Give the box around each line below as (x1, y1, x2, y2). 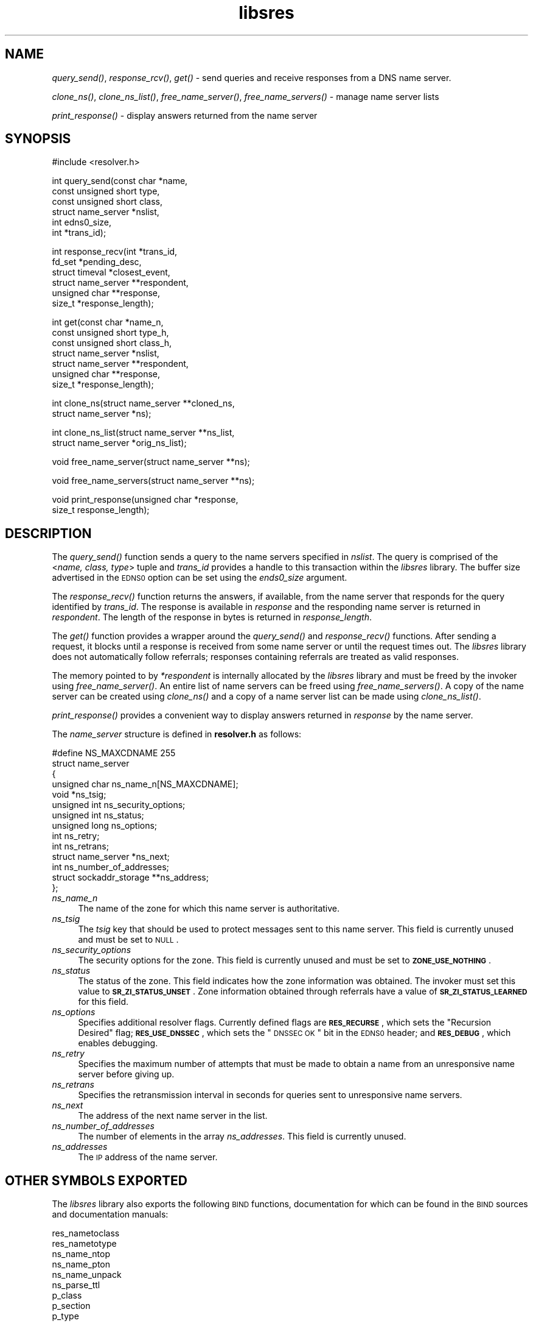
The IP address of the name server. (78, 1152, 218, 1163)
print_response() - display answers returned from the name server (52, 110, 318, 121)
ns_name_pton (52, 1259, 111, 1270)
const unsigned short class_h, (52, 338, 172, 349)
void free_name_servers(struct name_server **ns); (52, 475, 255, 486)
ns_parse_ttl (52, 1280, 100, 1291)
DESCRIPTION (5, 525, 92, 541)
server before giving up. (78, 1069, 175, 1080)
